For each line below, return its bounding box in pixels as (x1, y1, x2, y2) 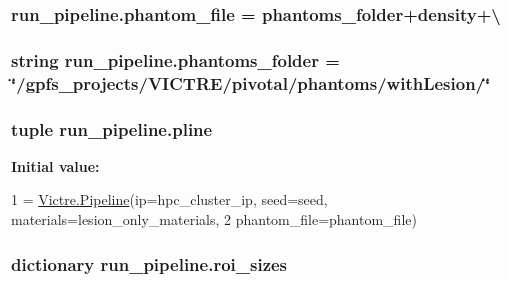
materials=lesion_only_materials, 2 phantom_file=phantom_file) (11, 209, 417, 230)
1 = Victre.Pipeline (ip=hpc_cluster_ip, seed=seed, (11, 189, 328, 210)
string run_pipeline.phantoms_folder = (11, 47, 340, 72)
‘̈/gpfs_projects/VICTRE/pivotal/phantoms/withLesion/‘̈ (11, 70, 491, 95)
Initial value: (11, 155, 100, 176)
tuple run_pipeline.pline (11, 116, 213, 141)
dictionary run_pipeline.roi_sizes (11, 251, 288, 276)
